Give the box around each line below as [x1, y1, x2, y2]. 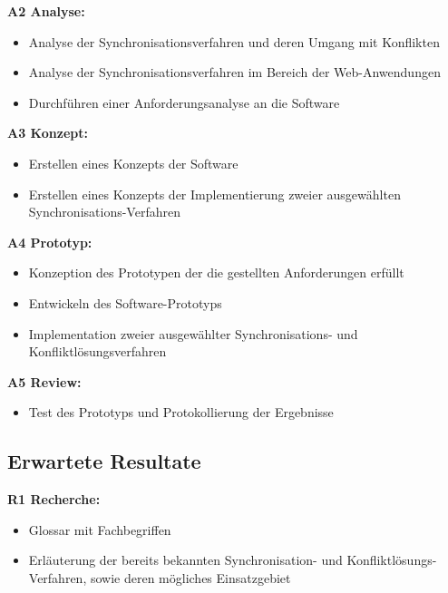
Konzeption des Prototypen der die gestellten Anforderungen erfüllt [28, 263, 404, 282]
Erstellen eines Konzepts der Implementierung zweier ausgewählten [28, 184, 401, 203]
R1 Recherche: [7, 490, 101, 509]
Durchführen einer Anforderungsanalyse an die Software [28, 92, 340, 112]
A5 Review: [7, 372, 82, 391]
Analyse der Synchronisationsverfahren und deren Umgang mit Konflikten [28, 32, 440, 51]
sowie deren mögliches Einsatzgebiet [90, 568, 291, 587]
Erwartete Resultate [7, 447, 201, 475]
